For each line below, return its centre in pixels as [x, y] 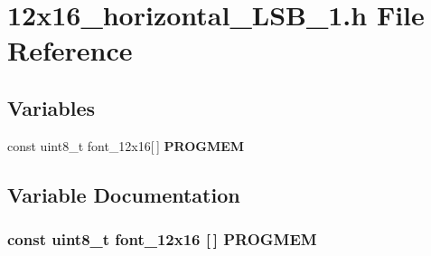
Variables [52, 107]
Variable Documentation [124, 194]
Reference [70, 50]
